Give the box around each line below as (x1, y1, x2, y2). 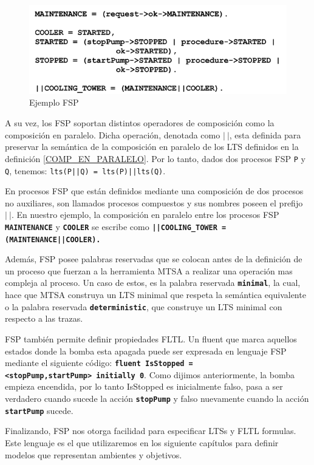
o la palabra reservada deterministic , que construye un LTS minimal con (5, 300, 282, 313)
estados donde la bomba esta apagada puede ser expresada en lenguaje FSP (5, 344, 287, 357)
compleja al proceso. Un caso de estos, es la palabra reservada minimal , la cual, (5, 276, 301, 289)
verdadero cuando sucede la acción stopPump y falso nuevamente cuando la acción (5, 392, 309, 405)
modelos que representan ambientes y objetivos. (5, 448, 182, 461)
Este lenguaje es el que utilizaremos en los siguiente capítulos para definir (5, 436, 279, 449)
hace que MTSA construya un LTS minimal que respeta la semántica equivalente (5, 288, 306, 301)
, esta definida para (229, 128, 301, 141)
